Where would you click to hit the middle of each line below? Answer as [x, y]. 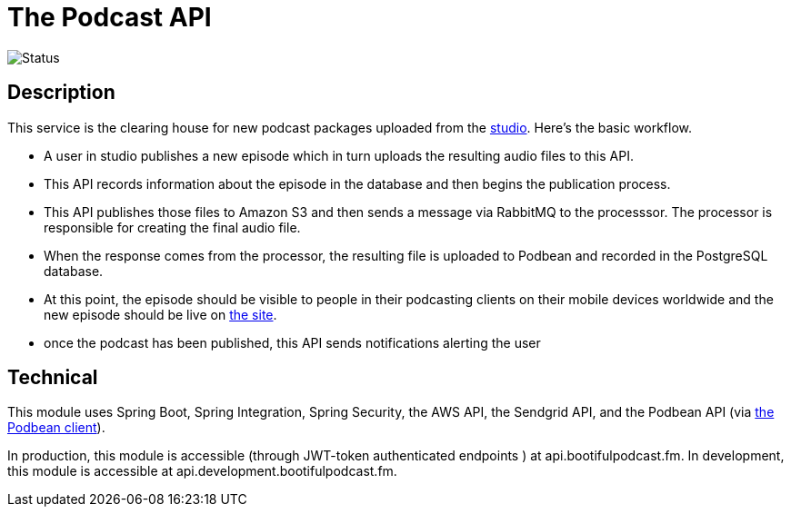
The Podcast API [110, 17]
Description [61, 93]
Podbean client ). [56, 428]
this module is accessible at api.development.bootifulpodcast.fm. [202, 471]
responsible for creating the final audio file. [172, 227]
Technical [53, 378]
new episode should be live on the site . [160, 314]
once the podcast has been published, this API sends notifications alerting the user [292, 342]
